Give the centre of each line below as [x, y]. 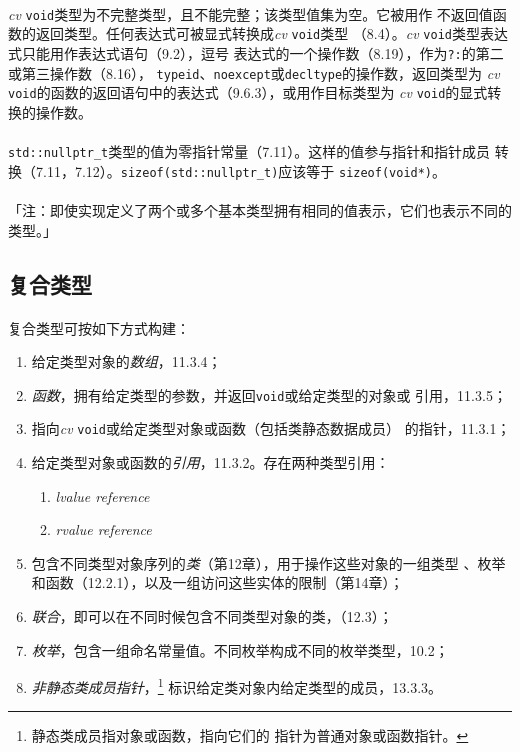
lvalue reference [102, 495]
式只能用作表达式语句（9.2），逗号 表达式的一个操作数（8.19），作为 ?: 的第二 [256, 52]
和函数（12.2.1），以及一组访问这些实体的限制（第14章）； [217, 582]
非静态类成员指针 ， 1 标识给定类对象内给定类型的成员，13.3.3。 [237, 685]
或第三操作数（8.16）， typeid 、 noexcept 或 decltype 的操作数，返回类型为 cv [254, 72]
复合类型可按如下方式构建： [99, 327]
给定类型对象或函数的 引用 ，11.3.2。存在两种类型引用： [210, 462]
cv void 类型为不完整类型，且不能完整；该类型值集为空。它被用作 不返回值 [250, 13]
